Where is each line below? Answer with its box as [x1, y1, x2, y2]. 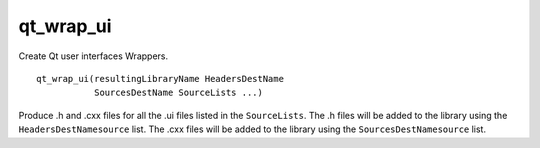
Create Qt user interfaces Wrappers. [18, 50, 169, 62]
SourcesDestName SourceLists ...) [93, 87, 264, 99]
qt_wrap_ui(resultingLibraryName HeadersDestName [36, 73, 285, 84]
